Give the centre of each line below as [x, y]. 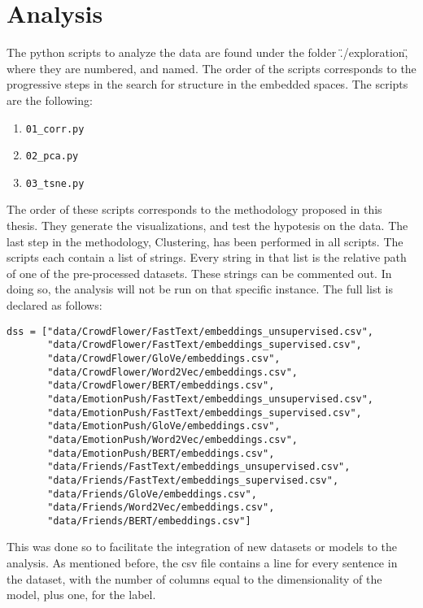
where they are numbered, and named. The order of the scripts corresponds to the [211, 68]
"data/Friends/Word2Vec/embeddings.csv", [161, 508]
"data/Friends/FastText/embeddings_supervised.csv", [193, 480]
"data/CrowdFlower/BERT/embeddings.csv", [161, 386]
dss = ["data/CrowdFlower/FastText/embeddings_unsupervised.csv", [190, 331]
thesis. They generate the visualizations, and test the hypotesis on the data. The [207, 226]
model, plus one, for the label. [81, 595]
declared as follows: [55, 305]
